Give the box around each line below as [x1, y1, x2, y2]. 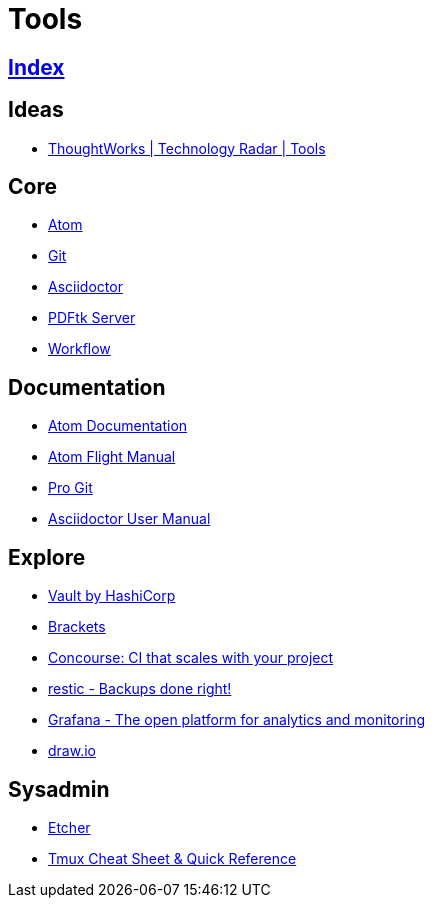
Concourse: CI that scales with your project [48, 649, 334, 667]
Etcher [48, 818, 91, 836]
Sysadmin [8, 776, 110, 802]
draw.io [48, 742, 96, 760]
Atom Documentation [48, 417, 188, 435]
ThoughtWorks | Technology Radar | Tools [48, 139, 326, 157]
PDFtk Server [48, 309, 136, 327]
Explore [8, 544, 86, 570]
